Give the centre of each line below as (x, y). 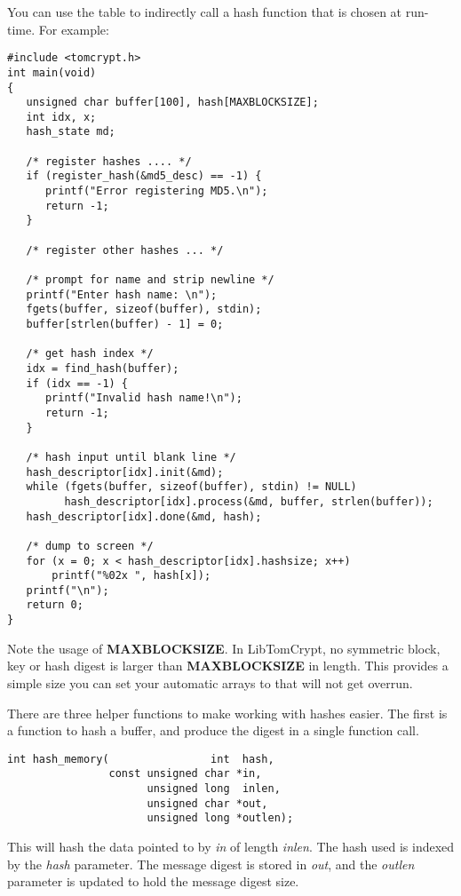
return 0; (55, 605)
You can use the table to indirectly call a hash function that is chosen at (205, 12)
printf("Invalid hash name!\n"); (143, 398)
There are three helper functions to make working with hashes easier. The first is (227, 713)
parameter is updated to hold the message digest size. (153, 881)
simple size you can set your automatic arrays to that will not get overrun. (210, 682)
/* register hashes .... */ (109, 161)
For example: (74, 29)
